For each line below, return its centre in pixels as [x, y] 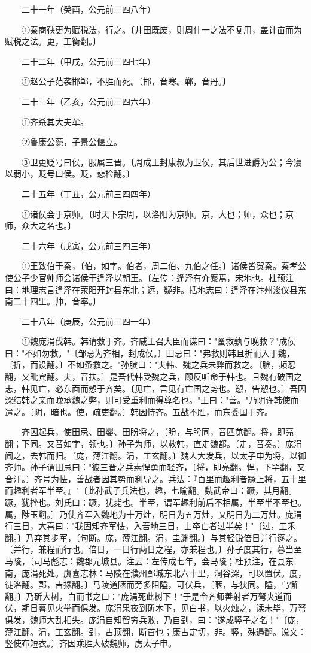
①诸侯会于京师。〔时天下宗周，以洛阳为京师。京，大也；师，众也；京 [157, 214]
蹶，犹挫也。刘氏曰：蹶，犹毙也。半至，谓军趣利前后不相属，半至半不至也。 [155, 502]
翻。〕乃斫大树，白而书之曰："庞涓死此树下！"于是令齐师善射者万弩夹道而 [148, 596]
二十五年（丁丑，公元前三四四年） [88, 193]
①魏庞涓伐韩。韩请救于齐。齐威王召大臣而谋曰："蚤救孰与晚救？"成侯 [158, 341]
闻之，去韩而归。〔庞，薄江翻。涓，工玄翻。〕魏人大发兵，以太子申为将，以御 [155, 455]
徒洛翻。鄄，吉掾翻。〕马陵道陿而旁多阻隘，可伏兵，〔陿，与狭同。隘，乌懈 [151, 584]
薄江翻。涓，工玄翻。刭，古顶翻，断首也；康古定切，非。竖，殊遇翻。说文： [155, 631]
